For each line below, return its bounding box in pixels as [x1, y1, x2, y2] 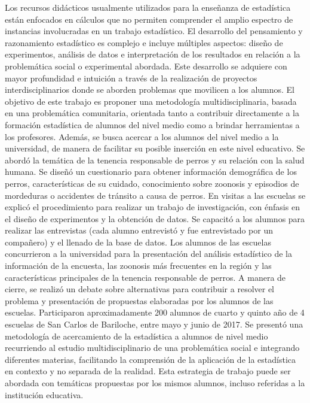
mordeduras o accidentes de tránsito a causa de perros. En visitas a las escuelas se [5, 189, 306, 201]
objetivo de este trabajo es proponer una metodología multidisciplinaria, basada [5, 95, 297, 107]
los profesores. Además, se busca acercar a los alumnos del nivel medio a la [5, 130, 279, 143]
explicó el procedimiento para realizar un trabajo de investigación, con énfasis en [5, 201, 300, 213]
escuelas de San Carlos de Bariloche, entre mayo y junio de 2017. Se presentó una [5, 318, 303, 331]
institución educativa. [5, 388, 84, 401]
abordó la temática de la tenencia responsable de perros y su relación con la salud [5, 153, 305, 166]
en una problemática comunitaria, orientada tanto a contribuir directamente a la [5, 107, 299, 119]
